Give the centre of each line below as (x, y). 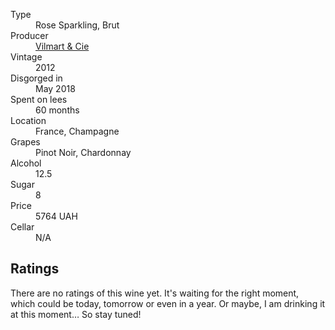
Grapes (25, 142)
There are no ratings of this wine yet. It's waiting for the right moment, (155, 293)
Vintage (26, 57)
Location (28, 120)
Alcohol (26, 163)
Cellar (22, 227)
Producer (29, 35)
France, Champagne (77, 131)
